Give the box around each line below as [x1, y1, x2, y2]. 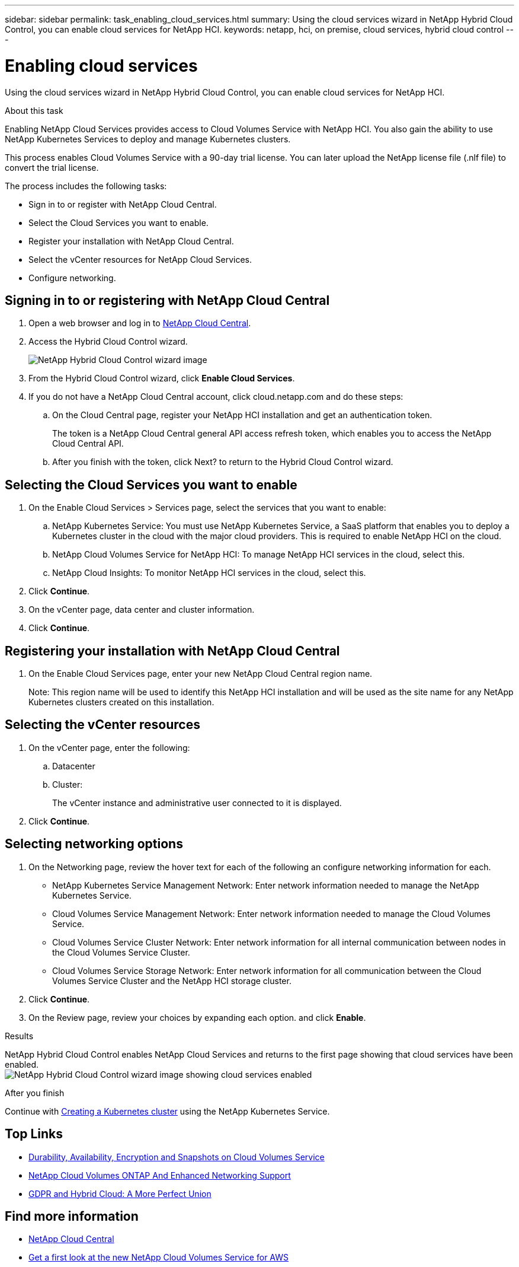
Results [5, 1030, 34, 1041]
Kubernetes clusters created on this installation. [28, 697, 214, 708]
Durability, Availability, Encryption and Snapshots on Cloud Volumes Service [28, 1151, 325, 1162]
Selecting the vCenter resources [5, 717, 200, 733]
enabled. [5, 1059, 39, 1069]
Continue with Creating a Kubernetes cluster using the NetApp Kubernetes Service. [5, 1106, 330, 1116]
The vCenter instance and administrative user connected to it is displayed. [52, 797, 342, 808]
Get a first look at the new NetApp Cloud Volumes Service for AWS [28, 1252, 289, 1263]
